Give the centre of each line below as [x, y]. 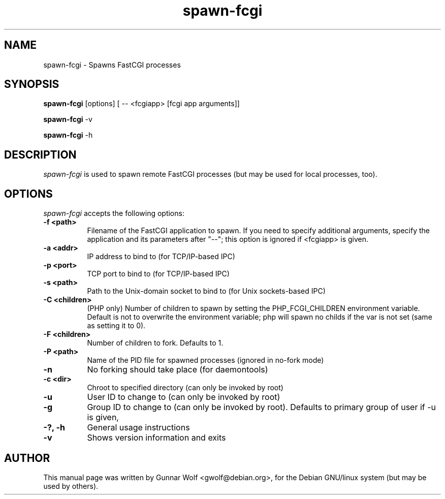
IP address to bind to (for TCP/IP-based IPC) [161, 257]
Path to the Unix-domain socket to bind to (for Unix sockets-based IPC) [206, 291]
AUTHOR [27, 458]
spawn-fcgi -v [68, 119]
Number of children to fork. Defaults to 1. [155, 343]
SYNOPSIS [32, 84]
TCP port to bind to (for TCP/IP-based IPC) [158, 274]
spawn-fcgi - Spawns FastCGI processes [112, 65]
